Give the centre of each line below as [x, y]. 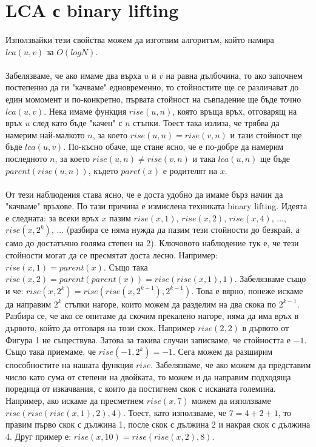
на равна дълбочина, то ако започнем [234, 75]
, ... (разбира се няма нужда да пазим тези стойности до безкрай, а [175, 230]
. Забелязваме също [270, 279]
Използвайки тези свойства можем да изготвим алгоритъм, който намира [140, 39]
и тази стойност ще [266, 134]
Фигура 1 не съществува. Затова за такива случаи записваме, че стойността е [148, 339]
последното [26, 158]
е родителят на [190, 170]
